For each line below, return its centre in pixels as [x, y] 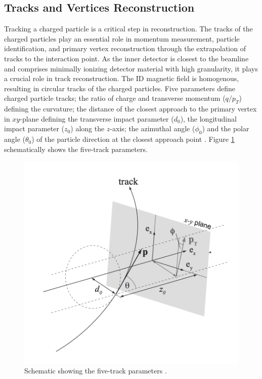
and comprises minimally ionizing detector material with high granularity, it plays [131, 68]
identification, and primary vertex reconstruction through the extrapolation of [125, 48]
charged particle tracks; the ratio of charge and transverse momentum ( [115, 98]
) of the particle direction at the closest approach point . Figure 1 [133, 139]
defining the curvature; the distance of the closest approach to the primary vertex [130, 109]
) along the [88, 128]
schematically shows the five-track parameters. [76, 149]
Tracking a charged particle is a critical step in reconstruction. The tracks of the [128, 29]
